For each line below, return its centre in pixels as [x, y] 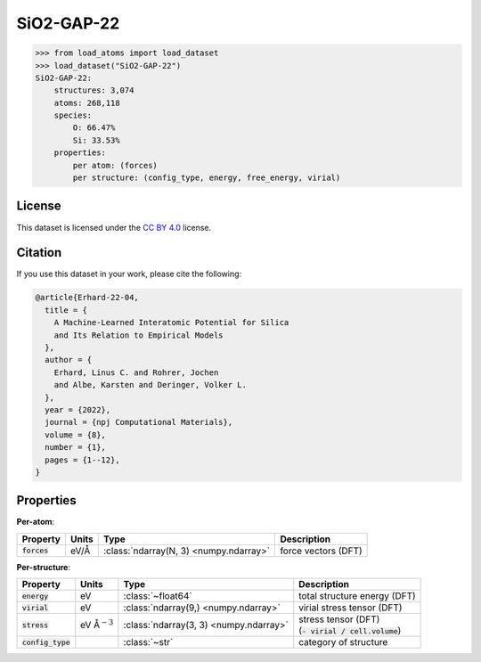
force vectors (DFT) [321, 551]
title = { [66, 310]
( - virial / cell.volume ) [350, 631]
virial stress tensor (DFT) [351, 608]
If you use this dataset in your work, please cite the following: [129, 274]
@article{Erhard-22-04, [87, 298]
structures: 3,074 [94, 90]
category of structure [343, 642]
